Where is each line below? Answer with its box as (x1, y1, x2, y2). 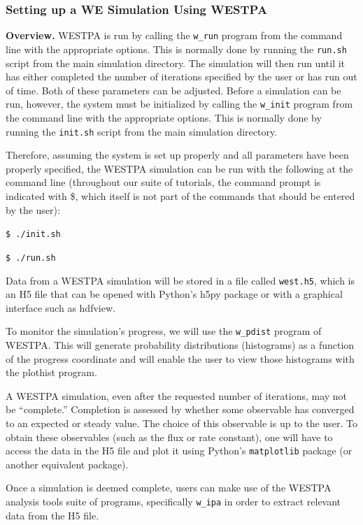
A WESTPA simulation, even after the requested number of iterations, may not (6, 388, 348, 403)
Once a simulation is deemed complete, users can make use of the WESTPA (6, 480, 332, 495)
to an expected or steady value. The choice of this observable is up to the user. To (6, 415, 357, 430)
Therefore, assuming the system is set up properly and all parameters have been (6, 148, 349, 162)
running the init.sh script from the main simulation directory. (6, 124, 278, 138)
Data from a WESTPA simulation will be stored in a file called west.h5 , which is (6, 273, 355, 287)
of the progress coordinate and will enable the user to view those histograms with (6, 351, 355, 366)
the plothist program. (6, 365, 97, 380)
